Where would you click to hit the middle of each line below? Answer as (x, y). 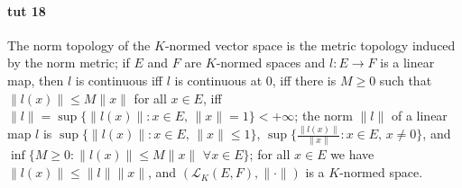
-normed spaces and (271, 63)
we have (352, 154)
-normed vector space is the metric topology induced (310, 45)
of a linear (419, 116)
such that (406, 80)
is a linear (407, 63)
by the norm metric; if (69, 63)
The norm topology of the (79, 45)
